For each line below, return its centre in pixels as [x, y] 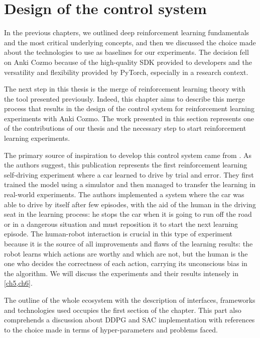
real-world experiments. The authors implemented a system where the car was [124, 194]
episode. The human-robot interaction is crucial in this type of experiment [118, 234]
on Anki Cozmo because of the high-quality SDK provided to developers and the [128, 62]
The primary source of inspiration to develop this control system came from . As [128, 155]
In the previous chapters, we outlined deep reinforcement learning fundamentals [127, 32]
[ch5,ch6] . [18, 283]
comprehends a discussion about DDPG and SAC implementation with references [129, 320]
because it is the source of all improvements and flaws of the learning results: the [128, 243]
